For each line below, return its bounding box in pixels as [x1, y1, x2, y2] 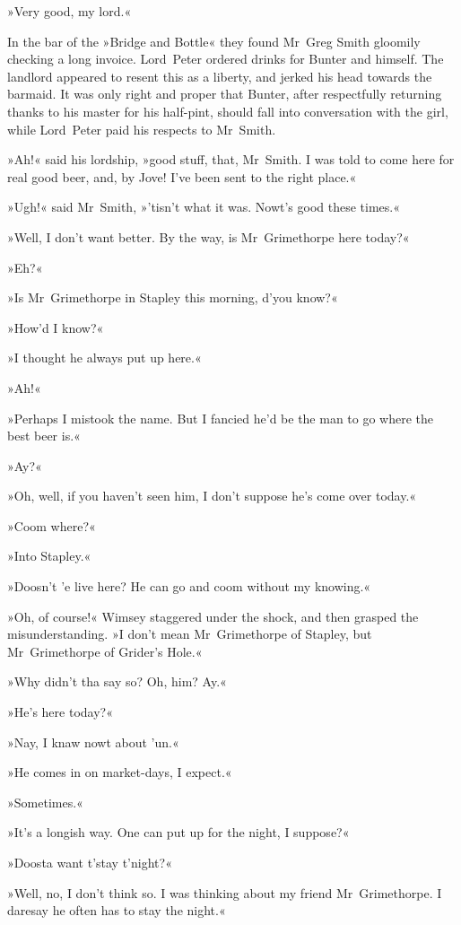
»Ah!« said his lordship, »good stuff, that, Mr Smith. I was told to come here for [7, 150, 455, 169]
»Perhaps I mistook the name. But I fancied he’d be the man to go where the [7, 408, 434, 427]
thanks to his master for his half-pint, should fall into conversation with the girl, [7, 101, 448, 120]
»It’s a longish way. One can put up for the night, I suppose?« [7, 823, 350, 842]
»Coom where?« [7, 516, 96, 535]
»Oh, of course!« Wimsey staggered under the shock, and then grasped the [7, 606, 419, 625]
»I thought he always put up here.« [7, 348, 202, 367]
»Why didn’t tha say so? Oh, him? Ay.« [7, 672, 227, 691]
